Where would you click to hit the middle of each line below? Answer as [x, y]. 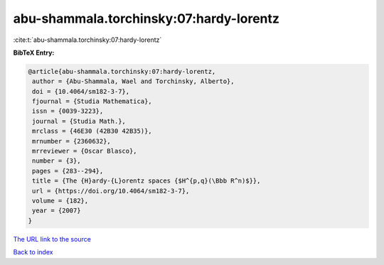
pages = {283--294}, [68, 171]
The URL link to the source [52, 239]
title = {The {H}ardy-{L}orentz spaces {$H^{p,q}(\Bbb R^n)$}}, [146, 181]
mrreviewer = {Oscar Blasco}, [85, 151]
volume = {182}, [60, 201]
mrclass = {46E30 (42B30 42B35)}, [92, 131]
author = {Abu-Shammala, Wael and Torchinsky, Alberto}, [133, 81]
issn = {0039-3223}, [68, 111]
